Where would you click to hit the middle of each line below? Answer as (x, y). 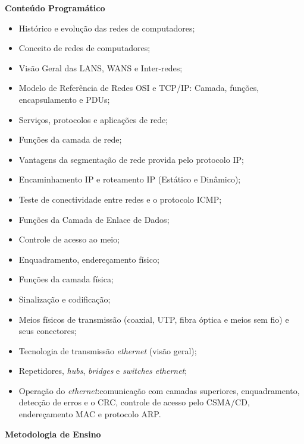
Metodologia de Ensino (53, 434)
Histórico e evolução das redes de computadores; (107, 28)
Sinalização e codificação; (65, 299)
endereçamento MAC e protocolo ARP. (90, 414)
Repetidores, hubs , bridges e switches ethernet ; (103, 371)
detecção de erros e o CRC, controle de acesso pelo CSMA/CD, (134, 402)
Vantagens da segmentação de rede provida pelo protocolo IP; (131, 159)
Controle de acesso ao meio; (69, 239)
